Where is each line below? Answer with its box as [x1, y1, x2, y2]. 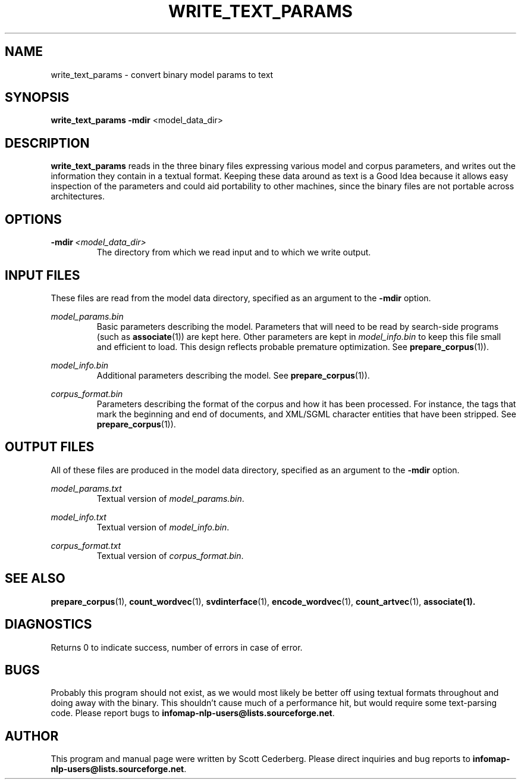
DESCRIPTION [5, 135, 90, 151]
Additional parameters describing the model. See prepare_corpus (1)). [96, 370, 370, 380]
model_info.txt [51, 511, 106, 522]
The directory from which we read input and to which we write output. [96, 247, 371, 258]
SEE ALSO [5, 571, 65, 586]
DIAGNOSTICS [5, 617, 92, 632]
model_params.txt [51, 483, 122, 493]
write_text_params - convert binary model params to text [51, 69, 274, 80]
